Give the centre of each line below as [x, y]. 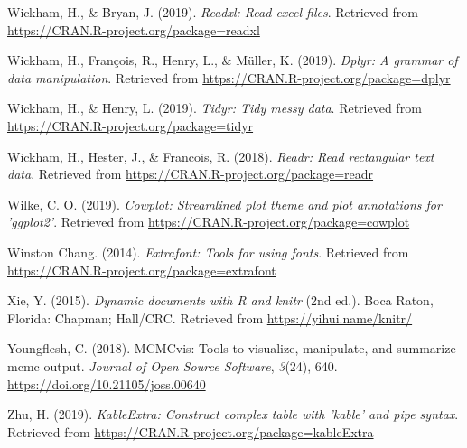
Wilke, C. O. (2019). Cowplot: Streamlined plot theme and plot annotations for [224, 204]
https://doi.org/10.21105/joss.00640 [107, 383]
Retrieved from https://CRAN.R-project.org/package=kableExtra [191, 431]
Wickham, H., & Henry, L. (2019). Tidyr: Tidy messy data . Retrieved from [215, 108]
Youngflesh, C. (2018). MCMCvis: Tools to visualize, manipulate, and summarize [232, 348]
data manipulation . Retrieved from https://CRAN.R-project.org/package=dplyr [229, 77]
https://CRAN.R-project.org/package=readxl [134, 29]
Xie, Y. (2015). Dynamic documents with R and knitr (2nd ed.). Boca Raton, [220, 300]
